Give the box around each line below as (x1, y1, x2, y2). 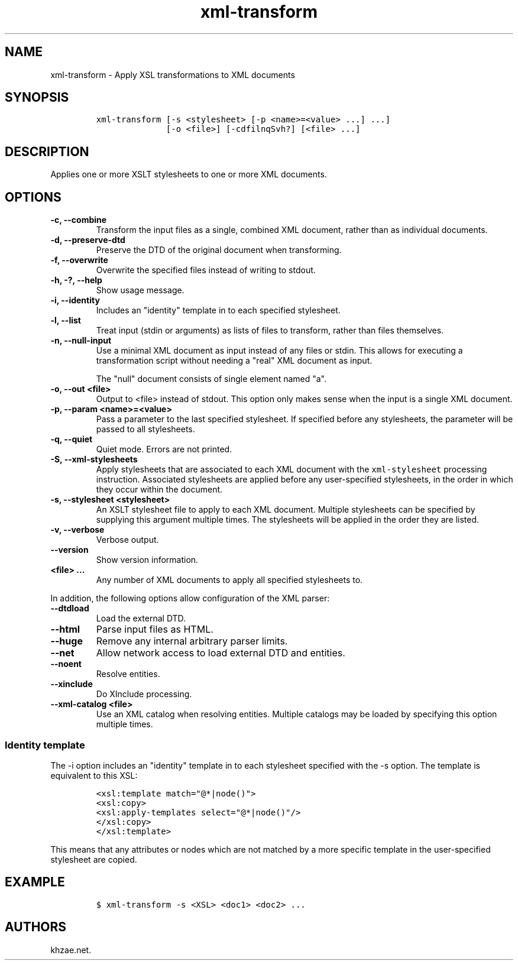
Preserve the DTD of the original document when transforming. (96, 245, 342, 255)
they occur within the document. (96, 484, 223, 495)
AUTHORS (5, 919, 67, 935)
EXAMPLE (5, 875, 65, 890)
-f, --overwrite (50, 255, 108, 265)
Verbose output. (96, 535, 159, 545)
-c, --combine (50, 215, 107, 225)
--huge (50, 635, 83, 647)
